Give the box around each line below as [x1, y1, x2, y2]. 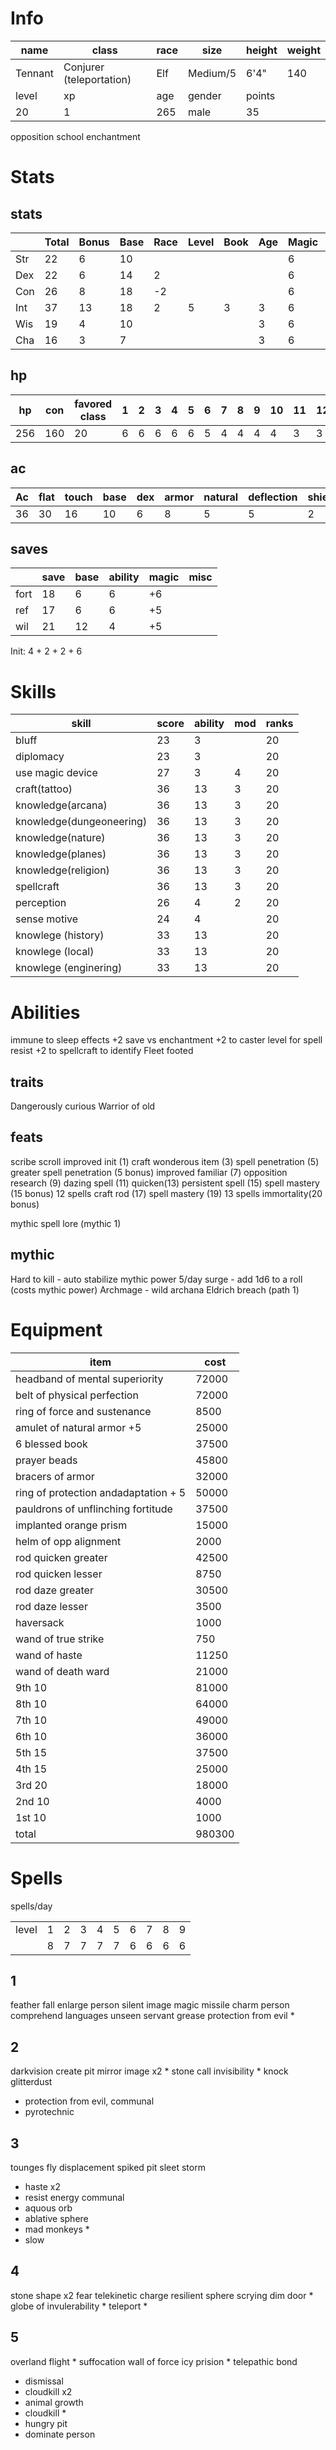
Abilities [10, 1001, 81, 1024]
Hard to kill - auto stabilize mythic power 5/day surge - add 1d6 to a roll [10, 1273, 303, 1285]
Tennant [15, 66, 54, 80]
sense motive [15, 912, 79, 926]
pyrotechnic [24, 2106, 75, 2118]
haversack [15, 1615, 65, 1629]
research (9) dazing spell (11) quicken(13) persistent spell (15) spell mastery [10, 1177, 320, 1189]
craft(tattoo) [15, 782, 73, 796]
